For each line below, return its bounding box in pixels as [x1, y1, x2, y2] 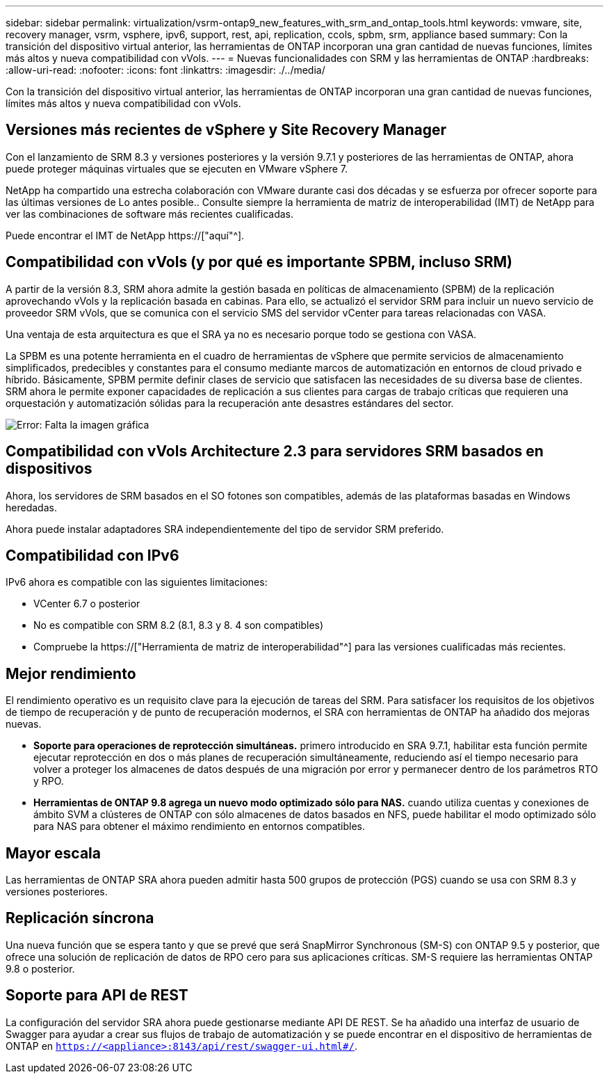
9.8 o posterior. [6, 962, 75, 975]
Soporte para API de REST [6, 986, 188, 1005]
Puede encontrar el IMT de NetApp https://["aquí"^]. [6, 229, 245, 241]
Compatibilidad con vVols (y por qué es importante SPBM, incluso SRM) [6, 253, 512, 271]
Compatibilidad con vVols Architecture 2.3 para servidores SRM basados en [6, 442, 544, 461]
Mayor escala [6, 844, 101, 862]
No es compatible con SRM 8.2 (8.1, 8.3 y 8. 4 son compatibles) [33, 619, 324, 632]
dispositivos [6, 460, 92, 478]
